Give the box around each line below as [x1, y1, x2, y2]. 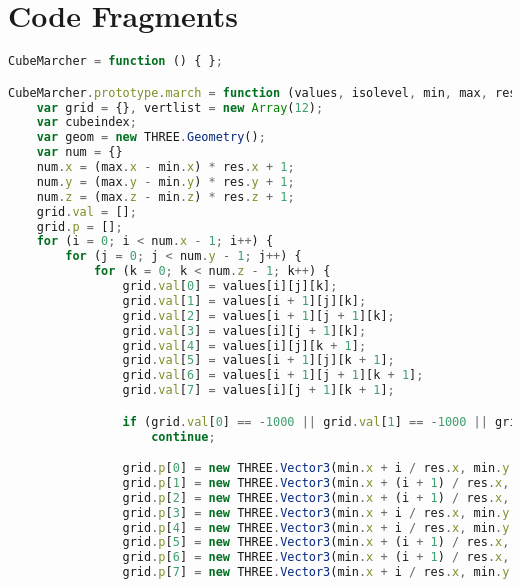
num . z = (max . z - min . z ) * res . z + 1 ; [36, 189, 295, 204]
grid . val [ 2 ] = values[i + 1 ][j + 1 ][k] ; [122, 308, 395, 323]
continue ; [151, 429, 216, 444]
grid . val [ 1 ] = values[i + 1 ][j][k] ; [122, 293, 367, 308]
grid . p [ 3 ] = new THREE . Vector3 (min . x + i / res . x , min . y [122, 505, 510, 520]
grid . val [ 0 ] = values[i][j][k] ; [122, 279, 338, 294]
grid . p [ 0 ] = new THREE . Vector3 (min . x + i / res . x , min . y [122, 461, 510, 476]
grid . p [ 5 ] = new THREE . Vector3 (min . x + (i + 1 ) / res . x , [122, 535, 510, 550]
